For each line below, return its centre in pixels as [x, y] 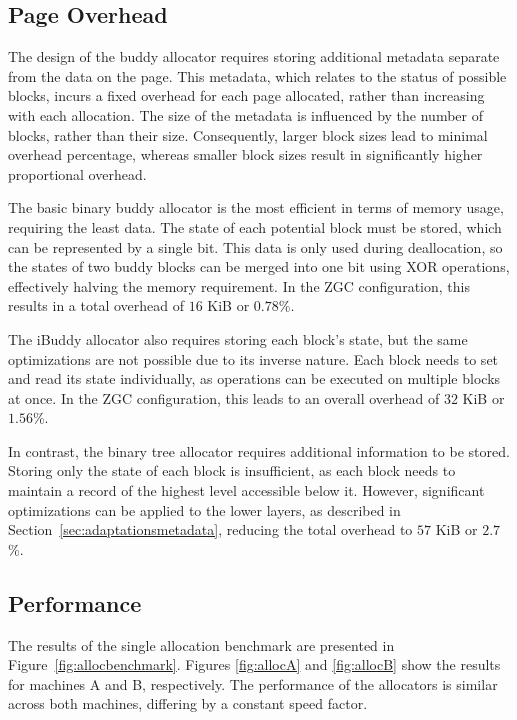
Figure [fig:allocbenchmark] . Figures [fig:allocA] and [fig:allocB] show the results [254, 664]
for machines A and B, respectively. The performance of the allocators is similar [253, 683]
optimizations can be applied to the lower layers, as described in [204, 509]
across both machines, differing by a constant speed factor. [188, 703]
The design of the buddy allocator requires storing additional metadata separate [254, 56]
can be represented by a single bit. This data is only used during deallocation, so [255, 246]
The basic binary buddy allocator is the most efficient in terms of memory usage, [256, 207]
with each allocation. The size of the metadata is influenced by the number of [246, 114]
